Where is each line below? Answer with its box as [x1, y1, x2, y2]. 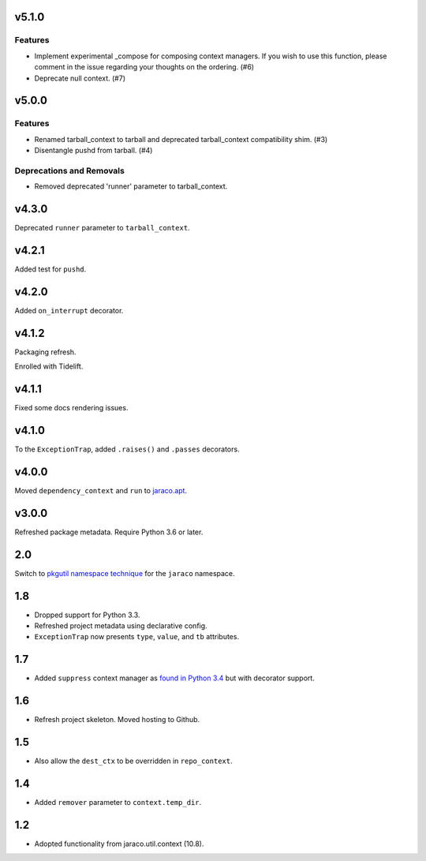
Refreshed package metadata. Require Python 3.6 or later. [14, 527, 204, 537]
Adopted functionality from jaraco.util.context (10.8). [34, 839, 204, 848]
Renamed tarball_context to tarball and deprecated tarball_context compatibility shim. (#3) [34, 134, 328, 144]
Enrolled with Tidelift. [14, 361, 84, 371]
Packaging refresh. [14, 347, 77, 357]
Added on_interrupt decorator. [14, 305, 124, 315]
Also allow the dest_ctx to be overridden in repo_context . [34, 756, 233, 766]
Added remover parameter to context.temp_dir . [34, 798, 202, 807]
